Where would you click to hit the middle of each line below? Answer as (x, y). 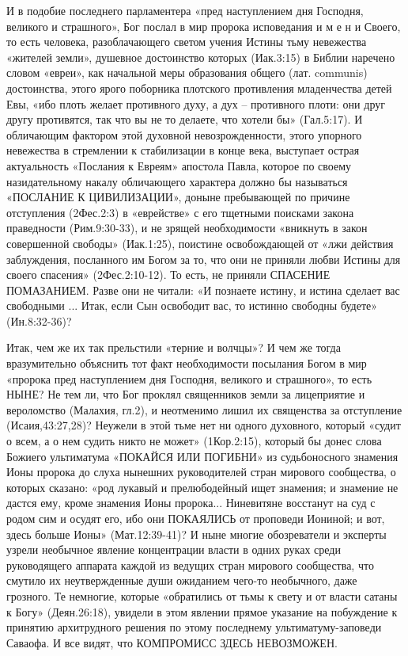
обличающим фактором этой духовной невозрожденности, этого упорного (184, 134)
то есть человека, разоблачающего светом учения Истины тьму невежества (187, 42)
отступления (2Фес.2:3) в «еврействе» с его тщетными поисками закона (180, 212)
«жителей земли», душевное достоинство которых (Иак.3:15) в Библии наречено (201, 57)
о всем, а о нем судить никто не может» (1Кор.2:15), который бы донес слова (194, 441)
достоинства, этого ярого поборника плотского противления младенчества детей (199, 88)
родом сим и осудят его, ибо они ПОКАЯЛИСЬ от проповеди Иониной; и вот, (196, 518)
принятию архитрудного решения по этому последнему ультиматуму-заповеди (194, 627)
